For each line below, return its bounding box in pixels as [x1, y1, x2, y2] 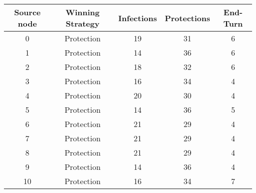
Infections [118, 12, 157, 24]
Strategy [65, 18, 99, 29]
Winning [65, 6, 100, 18]
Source [14, 6, 41, 18]
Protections [164, 12, 210, 24]
